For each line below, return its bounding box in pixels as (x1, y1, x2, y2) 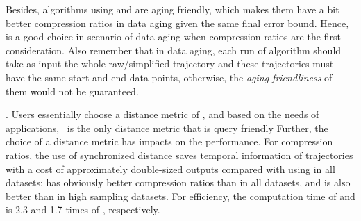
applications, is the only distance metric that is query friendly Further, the (6, 120, 328, 135)
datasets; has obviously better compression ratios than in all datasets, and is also (6, 175, 351, 190)
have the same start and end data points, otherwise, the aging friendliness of (6, 69, 333, 84)
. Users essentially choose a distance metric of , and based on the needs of (6, 107, 319, 122)
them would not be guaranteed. (6, 83, 139, 98)
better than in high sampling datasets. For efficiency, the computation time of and (6, 188, 355, 203)
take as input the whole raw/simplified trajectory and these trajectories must (6, 56, 334, 71)
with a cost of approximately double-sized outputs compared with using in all (6, 161, 335, 176)
